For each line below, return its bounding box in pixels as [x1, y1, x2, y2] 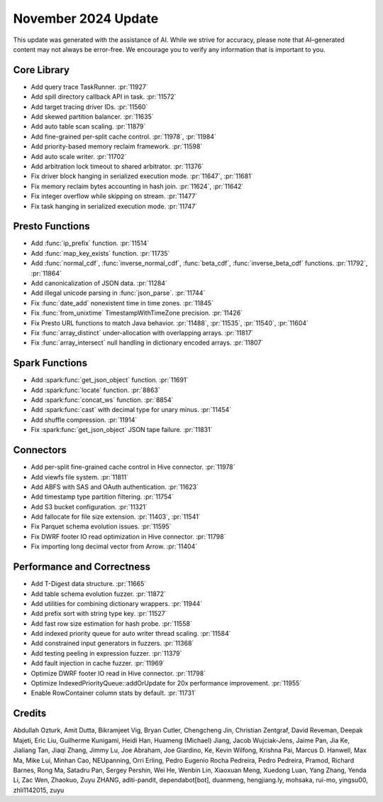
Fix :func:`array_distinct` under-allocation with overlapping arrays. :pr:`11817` [30, 328, 254, 337]
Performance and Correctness [13, 561, 150, 573]
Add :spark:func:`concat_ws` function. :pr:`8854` [30, 396, 174, 404]
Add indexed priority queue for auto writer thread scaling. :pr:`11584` [30, 629, 231, 638]
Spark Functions [13, 357, 88, 369]
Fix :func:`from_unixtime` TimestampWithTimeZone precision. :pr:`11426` [30, 309, 243, 318]
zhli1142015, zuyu [13, 786, 65, 794]
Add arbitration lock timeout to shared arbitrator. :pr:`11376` [30, 162, 204, 170]
